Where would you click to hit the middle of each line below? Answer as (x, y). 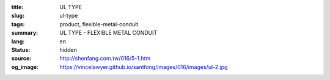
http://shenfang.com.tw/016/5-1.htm (105, 59)
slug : (18, 16)
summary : (25, 33)
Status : (21, 49)
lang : (18, 41)
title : (17, 7)
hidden (68, 49)
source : (21, 59)
